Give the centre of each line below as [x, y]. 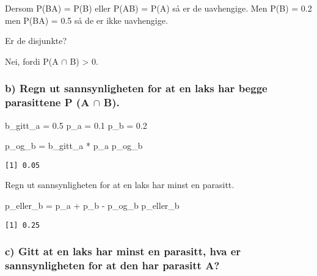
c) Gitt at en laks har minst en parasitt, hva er [123, 251]
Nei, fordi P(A [32, 61]
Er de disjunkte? [36, 41]
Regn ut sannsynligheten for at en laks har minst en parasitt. [120, 185]
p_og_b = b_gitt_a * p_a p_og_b [74, 146]
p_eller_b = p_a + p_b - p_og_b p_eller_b [92, 205]
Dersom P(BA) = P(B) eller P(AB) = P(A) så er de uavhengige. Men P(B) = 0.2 [158, 8]
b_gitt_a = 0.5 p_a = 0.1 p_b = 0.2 [76, 125]
